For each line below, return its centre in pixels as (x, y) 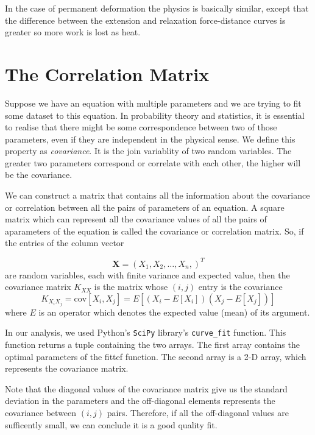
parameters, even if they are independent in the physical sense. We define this (150, 139)
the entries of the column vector (65, 243)
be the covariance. (39, 175)
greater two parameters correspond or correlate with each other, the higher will (153, 162)
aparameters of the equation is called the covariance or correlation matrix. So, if (154, 231)
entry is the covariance (240, 287)
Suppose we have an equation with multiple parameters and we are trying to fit (153, 103)
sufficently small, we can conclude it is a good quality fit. (111, 424)
